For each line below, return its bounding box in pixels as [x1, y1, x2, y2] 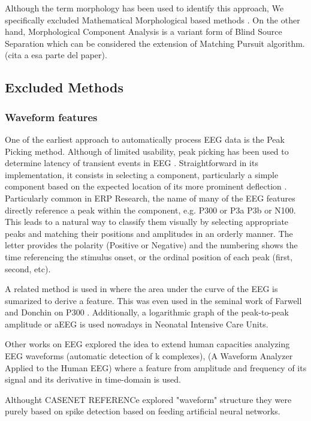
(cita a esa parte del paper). [5, 49, 107, 61]
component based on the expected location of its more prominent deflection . [5, 180, 287, 193]
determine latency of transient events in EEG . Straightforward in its [5, 157, 258, 169]
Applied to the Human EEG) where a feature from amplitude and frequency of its [5, 361, 307, 374]
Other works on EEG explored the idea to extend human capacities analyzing [5, 338, 290, 350]
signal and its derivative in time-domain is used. [5, 373, 181, 386]
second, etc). [5, 262, 51, 275]
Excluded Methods [5, 78, 123, 97]
